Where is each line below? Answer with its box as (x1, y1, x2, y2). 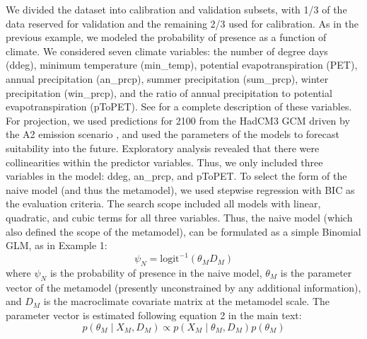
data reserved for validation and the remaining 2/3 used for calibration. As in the (6, 16, 359, 30)
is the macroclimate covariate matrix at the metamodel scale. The (43, 294, 330, 309)
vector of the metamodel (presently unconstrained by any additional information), (6, 280, 361, 294)
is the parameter (280, 265, 352, 280)
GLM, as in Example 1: (6, 238, 107, 253)
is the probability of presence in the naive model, (49, 265, 262, 280)
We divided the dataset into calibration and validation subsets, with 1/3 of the (6, 2, 347, 16)
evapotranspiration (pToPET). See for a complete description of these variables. (6, 99, 352, 114)
